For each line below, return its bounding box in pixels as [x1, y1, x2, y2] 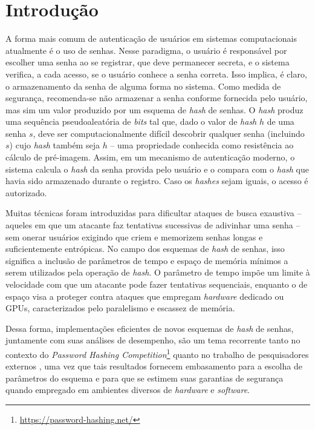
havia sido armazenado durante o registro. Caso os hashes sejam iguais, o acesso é [5, 174, 308, 187]
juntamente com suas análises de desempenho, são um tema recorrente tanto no [5, 334, 300, 346]
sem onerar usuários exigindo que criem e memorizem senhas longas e [5, 230, 263, 243]
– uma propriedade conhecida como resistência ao [110, 139, 294, 151]
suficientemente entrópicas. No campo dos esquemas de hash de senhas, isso [5, 242, 285, 255]
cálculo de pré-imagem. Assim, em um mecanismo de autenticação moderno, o [5, 151, 295, 164]
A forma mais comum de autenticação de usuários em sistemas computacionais [5, 32, 297, 45]
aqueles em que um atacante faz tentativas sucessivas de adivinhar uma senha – [5, 219, 300, 231]
